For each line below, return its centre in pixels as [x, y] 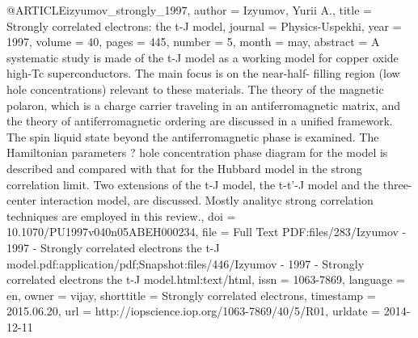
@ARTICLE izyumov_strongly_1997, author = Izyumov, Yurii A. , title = [189, 10]
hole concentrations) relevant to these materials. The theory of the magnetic [195, 89]
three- [397, 184]
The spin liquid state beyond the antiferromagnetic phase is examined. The [193, 136]
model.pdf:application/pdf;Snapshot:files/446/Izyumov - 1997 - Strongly [186, 263]
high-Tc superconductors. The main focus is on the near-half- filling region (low [203, 73]
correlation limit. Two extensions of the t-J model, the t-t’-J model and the [193, 184]
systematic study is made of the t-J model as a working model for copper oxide [203, 57]
